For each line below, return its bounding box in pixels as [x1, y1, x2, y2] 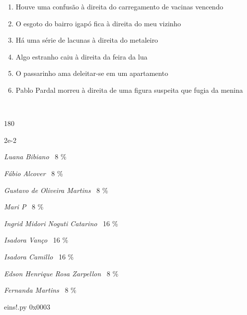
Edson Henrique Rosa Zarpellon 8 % [4, 268, 119, 278]
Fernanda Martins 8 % [4, 285, 77, 295]
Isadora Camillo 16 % [4, 251, 74, 261]
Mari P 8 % [4, 201, 44, 212]
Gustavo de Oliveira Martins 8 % [4, 185, 108, 195]
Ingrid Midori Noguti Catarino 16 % [4, 218, 118, 228]
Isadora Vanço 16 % [4, 235, 69, 245]
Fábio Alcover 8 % [4, 168, 63, 178]
